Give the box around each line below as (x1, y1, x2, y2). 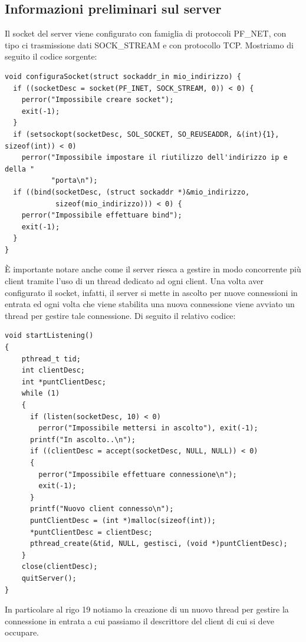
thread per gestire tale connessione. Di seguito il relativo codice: (5, 309, 236, 321)
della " (5, 164, 35, 173)
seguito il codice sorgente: (5, 50, 97, 62)
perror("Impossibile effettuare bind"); (21, 211, 182, 220)
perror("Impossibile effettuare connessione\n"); (38, 470, 237, 479)
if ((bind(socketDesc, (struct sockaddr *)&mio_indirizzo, (13, 187, 250, 196)
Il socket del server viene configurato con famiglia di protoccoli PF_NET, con (5, 27, 287, 39)
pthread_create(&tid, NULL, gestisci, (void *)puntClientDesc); (29, 539, 288, 548)
